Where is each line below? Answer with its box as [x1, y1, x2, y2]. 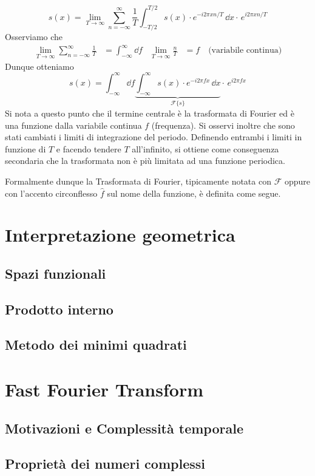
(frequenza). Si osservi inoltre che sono [151, 118, 295, 131]
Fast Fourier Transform [5, 377, 203, 402]
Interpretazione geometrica [5, 222, 235, 247]
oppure [284, 174, 311, 187]
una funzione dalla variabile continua [5, 118, 142, 131]
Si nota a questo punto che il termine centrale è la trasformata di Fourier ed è [5, 106, 294, 119]
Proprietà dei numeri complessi [5, 454, 205, 473]
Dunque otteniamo [5, 59, 74, 72]
